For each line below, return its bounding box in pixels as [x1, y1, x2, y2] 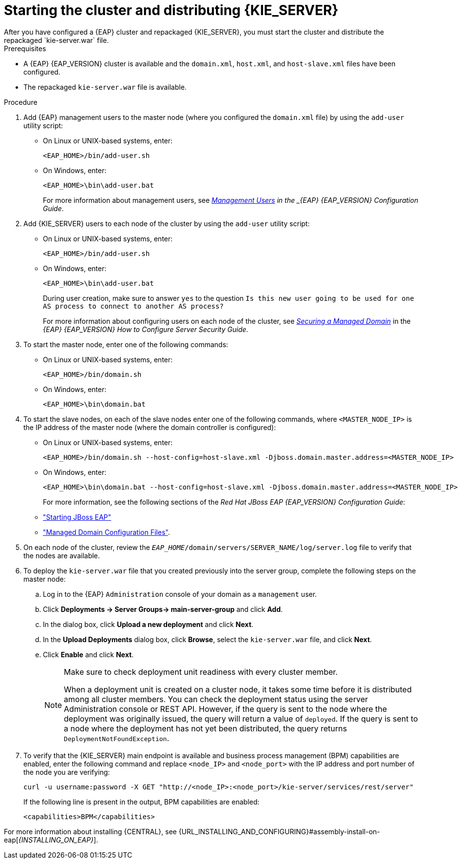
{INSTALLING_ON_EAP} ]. [18, 835, 98, 844]
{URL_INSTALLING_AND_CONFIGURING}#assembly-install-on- [178, 827, 380, 836]
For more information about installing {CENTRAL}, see [4, 827, 177, 836]
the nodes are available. [23, 551, 100, 560]
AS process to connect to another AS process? [43, 302, 224, 310]
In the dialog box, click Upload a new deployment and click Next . [43, 620, 253, 628]
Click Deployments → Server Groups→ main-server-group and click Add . [43, 605, 283, 613]
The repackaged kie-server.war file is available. [23, 82, 187, 91]
